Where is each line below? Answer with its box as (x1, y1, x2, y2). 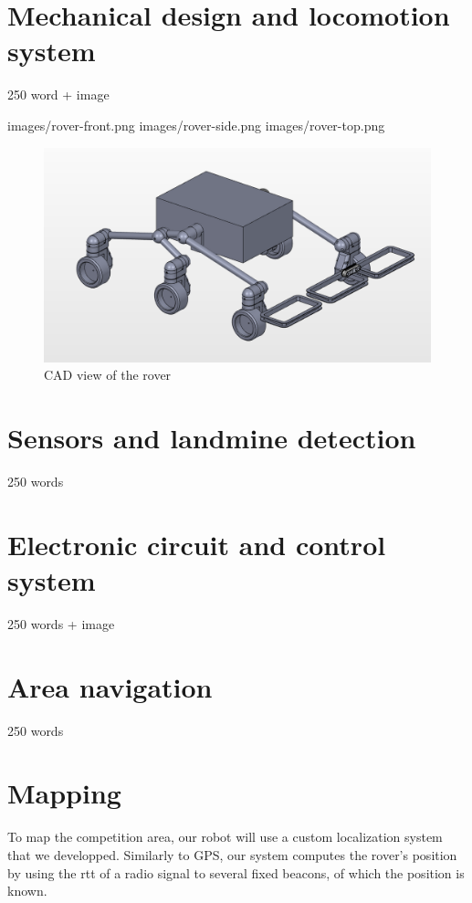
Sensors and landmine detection (7, 419, 416, 457)
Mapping (7, 774, 121, 812)
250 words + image (7, 614, 115, 633)
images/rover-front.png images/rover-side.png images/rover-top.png (7, 115, 385, 134)
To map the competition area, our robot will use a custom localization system (7, 827, 443, 846)
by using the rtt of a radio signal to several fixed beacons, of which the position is (7, 863, 465, 882)
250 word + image (7, 85, 110, 104)
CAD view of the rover (44, 365, 172, 384)
